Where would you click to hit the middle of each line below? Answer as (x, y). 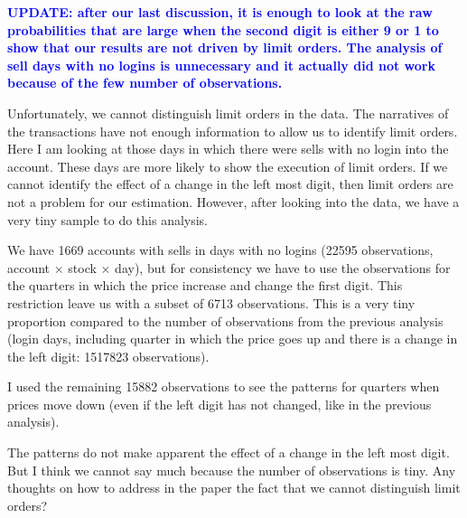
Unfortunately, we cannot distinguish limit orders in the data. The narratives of (228, 113)
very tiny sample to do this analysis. (108, 219)
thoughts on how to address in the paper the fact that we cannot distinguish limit (234, 488)
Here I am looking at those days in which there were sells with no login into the (228, 149)
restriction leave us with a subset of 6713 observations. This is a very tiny (211, 302)
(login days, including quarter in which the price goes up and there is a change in (233, 339)
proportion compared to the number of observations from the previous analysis (225, 320)
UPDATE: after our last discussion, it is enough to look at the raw (220, 12)
